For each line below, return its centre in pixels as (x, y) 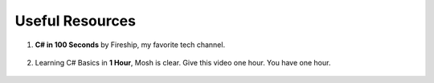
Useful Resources (76, 21)
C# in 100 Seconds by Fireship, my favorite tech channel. (130, 45)
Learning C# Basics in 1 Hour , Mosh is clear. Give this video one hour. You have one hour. (183, 62)
